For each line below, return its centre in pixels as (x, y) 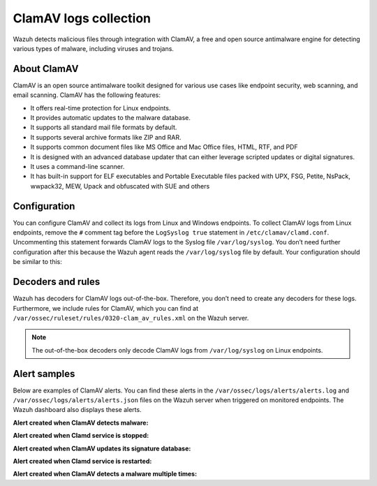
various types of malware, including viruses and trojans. (94, 48)
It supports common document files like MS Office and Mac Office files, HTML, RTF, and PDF (164, 147)
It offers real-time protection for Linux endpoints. (101, 108)
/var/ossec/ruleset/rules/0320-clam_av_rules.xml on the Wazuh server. (131, 318)
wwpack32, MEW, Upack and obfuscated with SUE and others (120, 186)
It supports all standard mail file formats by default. (104, 127)
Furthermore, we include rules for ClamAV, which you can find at (106, 308)
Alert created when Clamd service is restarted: (82, 461)
